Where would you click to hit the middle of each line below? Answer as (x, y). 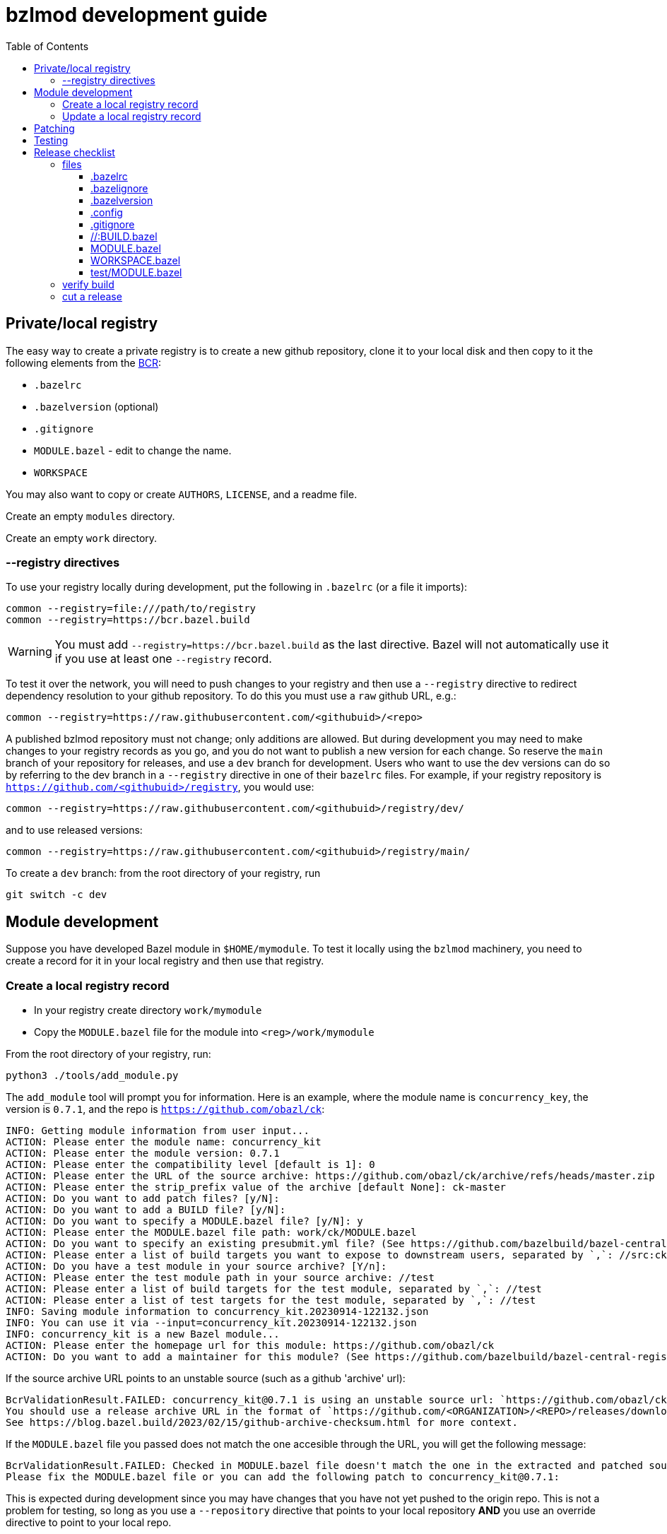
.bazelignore (119, 188)
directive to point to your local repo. (89, 1522)
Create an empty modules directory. (90, 516)
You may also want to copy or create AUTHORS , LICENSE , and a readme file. (182, 494)
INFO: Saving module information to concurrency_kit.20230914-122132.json (217, 1311)
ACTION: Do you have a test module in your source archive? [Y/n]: (196, 1266)
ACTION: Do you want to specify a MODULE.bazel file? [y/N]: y (184, 1221)
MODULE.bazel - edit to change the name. (133, 450)
